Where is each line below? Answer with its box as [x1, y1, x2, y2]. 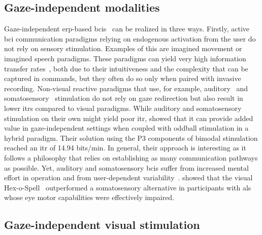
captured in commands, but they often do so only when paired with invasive [4, 73, 241, 84]
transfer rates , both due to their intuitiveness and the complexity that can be [4, 63, 248, 73]
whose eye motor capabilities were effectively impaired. [4, 192, 175, 203]
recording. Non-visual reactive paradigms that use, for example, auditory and [4, 83, 248, 93]
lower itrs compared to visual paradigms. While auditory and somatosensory [4, 102, 242, 113]
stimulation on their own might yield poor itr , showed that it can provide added [4, 112, 253, 123]
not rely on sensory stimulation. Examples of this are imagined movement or [4, 43, 242, 54]
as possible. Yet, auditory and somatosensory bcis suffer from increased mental [4, 162, 249, 173]
